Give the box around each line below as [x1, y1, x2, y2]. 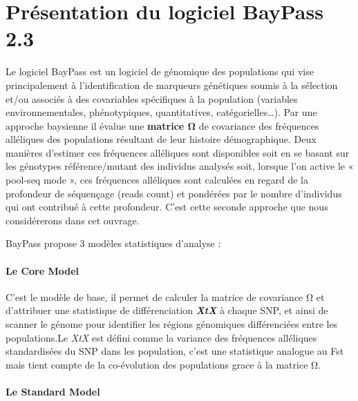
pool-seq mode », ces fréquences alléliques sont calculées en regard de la [6, 173, 309, 187]
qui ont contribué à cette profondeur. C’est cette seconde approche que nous [6, 199, 328, 214]
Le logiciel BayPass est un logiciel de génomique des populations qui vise [6, 64, 314, 79]
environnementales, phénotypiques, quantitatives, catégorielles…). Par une [6, 105, 317, 119]
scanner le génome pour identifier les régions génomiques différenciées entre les [6, 317, 338, 331]
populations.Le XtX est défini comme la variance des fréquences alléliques [6, 330, 317, 344]
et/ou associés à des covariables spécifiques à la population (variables [6, 91, 298, 106]
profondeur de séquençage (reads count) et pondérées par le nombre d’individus [6, 186, 342, 200]
